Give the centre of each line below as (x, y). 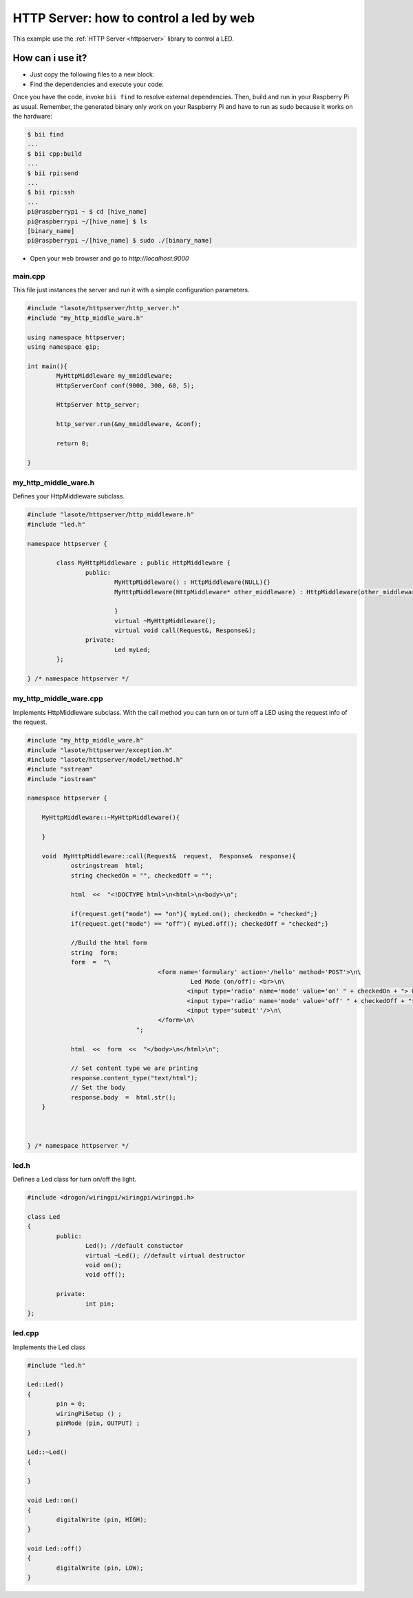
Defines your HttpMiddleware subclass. (69, 496)
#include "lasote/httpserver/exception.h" (100, 750)
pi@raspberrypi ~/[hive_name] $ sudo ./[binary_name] (120, 241)
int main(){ (47, 366)
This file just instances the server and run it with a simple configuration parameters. (131, 290)
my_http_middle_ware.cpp (58, 698)
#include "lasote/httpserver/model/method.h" (105, 759)
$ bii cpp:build (55, 154)
